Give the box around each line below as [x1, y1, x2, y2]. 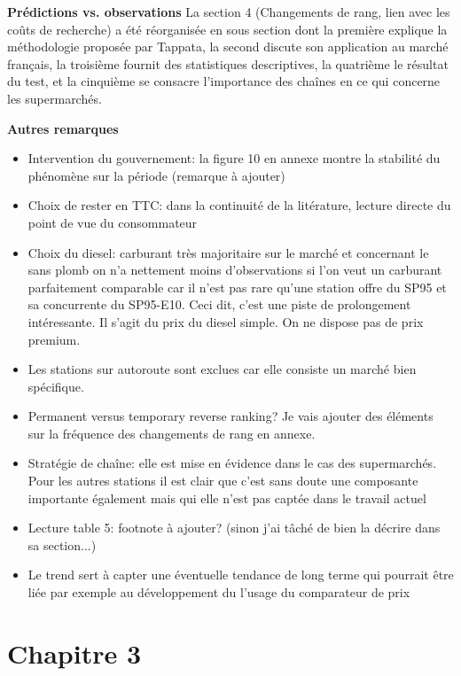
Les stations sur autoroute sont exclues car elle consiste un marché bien [27, 360, 417, 378]
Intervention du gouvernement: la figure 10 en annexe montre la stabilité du [27, 149, 441, 167]
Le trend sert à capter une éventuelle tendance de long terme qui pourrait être [27, 565, 454, 584]
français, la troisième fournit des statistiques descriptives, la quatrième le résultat [7, 54, 449, 73]
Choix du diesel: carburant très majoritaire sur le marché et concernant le [27, 243, 429, 261]
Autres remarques [7, 119, 119, 137]
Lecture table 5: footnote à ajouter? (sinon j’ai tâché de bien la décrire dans [27, 518, 441, 537]
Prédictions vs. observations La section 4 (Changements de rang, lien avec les [7, 3, 450, 20]
